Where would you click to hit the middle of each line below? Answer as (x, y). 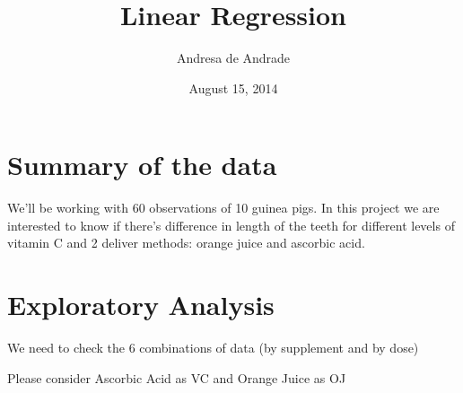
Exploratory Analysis (141, 305)
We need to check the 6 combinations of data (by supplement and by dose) (213, 348)
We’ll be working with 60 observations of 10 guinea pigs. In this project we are (223, 208)
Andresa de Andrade (233, 58)
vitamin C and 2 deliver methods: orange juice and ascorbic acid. (186, 243)
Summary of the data (142, 165)
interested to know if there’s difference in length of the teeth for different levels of (231, 225)
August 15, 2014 (233, 87)
